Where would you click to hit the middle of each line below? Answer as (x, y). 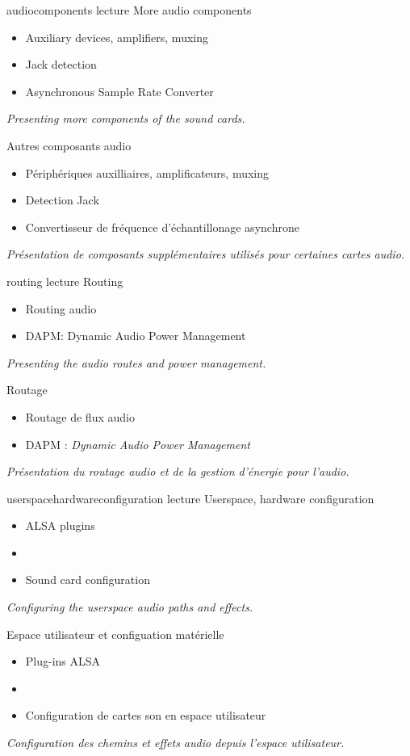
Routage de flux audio (80, 416)
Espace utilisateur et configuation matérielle (115, 634)
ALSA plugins (60, 525)
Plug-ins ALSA (63, 661)
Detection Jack (62, 200)
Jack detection (61, 64)
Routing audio (61, 308)
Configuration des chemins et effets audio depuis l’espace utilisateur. (176, 743)
